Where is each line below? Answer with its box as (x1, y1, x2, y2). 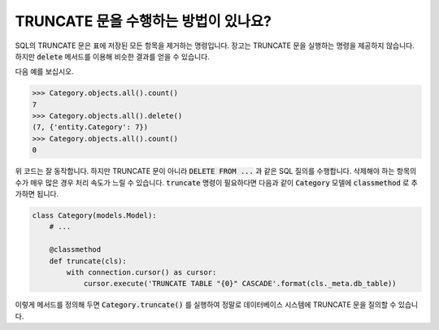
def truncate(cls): (49, 256, 128, 266)
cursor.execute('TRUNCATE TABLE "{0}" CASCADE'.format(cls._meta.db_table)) (83, 279, 398, 289)
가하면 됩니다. (15, 189, 59, 199)
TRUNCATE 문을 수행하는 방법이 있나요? (15, 12, 272, 30)
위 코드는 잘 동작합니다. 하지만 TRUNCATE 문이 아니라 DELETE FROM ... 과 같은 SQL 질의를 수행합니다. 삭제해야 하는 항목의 (15, 167, 417, 176)
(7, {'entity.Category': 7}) (32, 123, 149, 132)
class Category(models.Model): (32, 211, 158, 220)
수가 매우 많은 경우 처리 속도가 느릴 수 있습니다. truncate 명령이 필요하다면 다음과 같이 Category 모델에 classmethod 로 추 (15, 177, 418, 187)
